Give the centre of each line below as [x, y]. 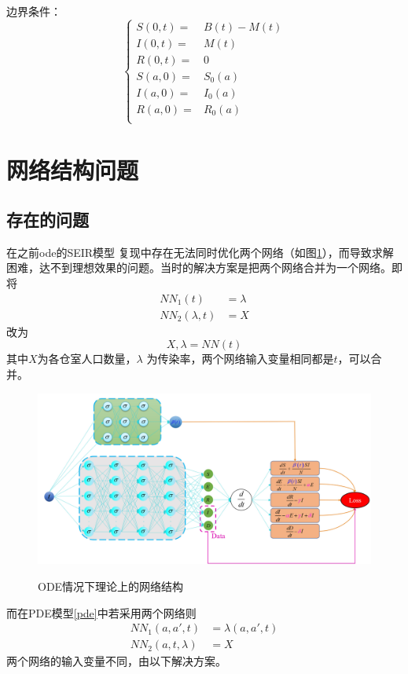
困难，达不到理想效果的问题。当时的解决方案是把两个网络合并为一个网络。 [199, 267]
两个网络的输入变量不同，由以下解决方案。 [116, 661]
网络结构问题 [73, 169]
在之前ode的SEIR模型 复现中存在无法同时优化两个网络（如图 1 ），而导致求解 [200, 252]
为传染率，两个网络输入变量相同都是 [240, 359]
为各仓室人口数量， [87, 359]
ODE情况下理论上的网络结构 [111, 586]
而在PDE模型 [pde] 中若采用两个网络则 [101, 612]
